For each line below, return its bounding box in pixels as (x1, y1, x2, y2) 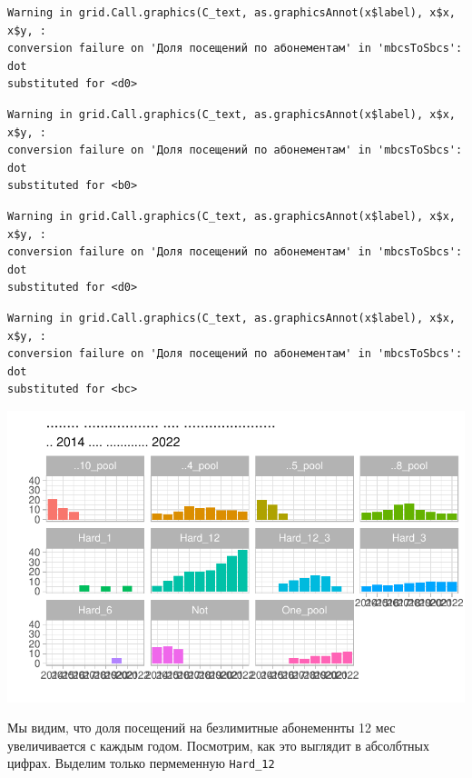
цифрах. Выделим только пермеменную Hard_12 (7, 753, 275, 773)
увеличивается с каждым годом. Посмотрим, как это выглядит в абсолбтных (7, 735, 429, 754)
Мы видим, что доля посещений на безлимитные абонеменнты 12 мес (7, 718, 396, 737)
